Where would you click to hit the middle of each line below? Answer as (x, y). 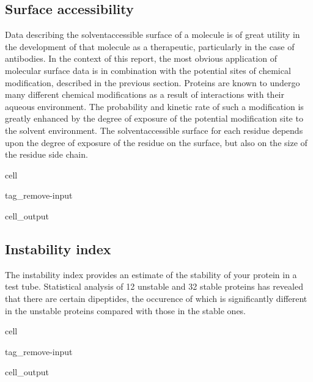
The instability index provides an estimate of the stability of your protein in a (151, 274)
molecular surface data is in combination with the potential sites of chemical (148, 70)
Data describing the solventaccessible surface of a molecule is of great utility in (153, 35)
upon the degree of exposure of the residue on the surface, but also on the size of (156, 142)
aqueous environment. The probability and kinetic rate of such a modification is (154, 106)
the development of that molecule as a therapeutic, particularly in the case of (150, 46)
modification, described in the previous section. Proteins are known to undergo (153, 82)
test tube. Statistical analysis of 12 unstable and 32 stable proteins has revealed (154, 286)
